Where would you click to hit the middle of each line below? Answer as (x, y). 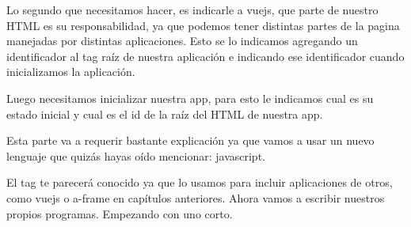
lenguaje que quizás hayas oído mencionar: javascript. (136, 155)
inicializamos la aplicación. (71, 72)
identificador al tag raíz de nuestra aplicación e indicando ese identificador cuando (205, 56)
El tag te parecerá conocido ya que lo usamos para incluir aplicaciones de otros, (200, 182)
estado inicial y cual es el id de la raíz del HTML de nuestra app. (165, 114)
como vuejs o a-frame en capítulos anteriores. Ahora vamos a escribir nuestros (196, 197)
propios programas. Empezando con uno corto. (120, 213)
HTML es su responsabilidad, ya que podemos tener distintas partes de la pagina (203, 25)
